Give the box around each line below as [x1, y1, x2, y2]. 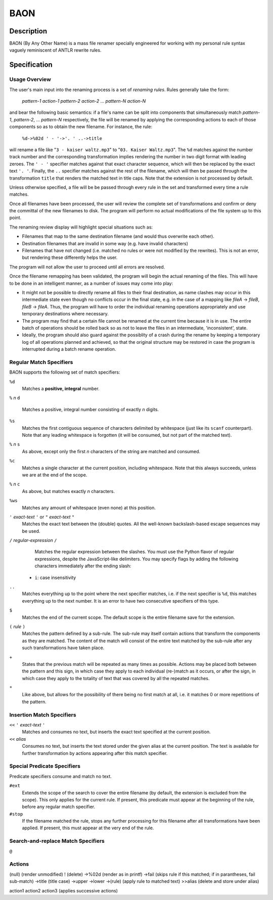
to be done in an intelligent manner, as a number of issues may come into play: [9, 280, 173, 286]
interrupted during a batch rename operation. [22, 346, 116, 352]
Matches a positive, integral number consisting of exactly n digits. [22, 406, 159, 412]
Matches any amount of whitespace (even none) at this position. [22, 505, 156, 511]
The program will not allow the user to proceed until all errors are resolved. [9, 263, 165, 270]
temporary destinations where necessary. [22, 311, 109, 317]
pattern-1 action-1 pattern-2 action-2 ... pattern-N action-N [22, 98, 146, 104]
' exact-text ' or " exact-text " [9, 514, 75, 520]
